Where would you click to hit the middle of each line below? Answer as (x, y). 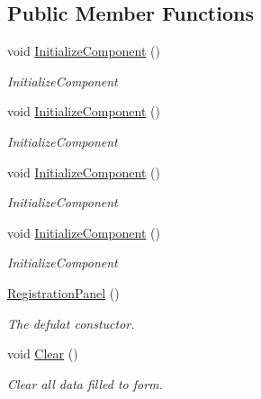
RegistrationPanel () (63, 292)
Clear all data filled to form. (85, 383)
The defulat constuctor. (71, 323)
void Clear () (43, 354)
